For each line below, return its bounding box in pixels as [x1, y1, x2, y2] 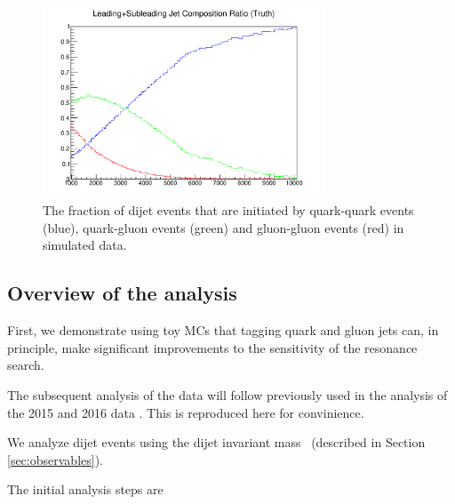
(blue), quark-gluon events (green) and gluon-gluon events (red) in [43, 218, 404, 236]
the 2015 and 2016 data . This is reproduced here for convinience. [7, 403, 364, 421]
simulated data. [43, 236, 127, 254]
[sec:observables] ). [7, 450, 103, 468]
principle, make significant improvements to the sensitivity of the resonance [7, 338, 418, 356]
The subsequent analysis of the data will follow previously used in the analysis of [7, 385, 448, 404]
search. [7, 356, 44, 374]
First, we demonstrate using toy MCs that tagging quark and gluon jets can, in [7, 321, 439, 340]
